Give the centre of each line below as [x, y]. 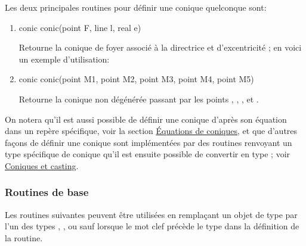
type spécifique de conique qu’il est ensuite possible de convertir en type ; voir [148, 154]
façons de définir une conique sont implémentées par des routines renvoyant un [149, 142]
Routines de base [47, 192]
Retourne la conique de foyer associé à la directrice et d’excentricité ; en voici [160, 47]
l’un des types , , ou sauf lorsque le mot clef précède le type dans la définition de [152, 226]
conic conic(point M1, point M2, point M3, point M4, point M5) [136, 79]
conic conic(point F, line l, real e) [80, 27]
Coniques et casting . [42, 165]
